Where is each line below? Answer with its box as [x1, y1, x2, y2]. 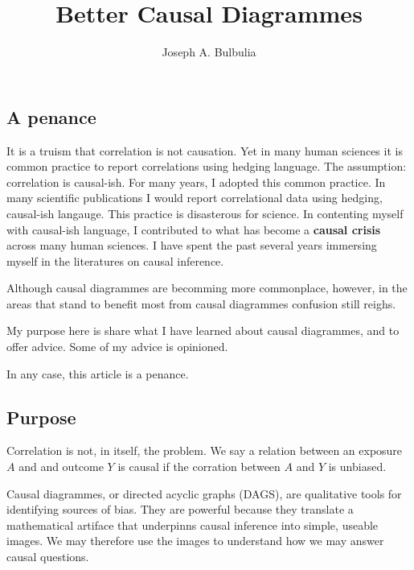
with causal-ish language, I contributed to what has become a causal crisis [6, 221, 381, 237]
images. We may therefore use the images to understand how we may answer [6, 532, 384, 549]
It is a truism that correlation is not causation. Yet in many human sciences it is [6, 142, 403, 159]
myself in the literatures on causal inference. [6, 252, 224, 269]
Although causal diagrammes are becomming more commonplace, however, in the [6, 279, 408, 296]
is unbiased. [328, 458, 387, 475]
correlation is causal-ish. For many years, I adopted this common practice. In [6, 173, 386, 190]
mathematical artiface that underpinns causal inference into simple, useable [6, 516, 379, 533]
